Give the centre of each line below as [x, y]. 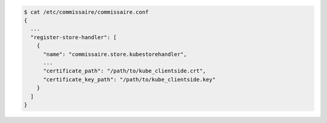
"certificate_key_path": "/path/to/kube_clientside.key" [130, 79]
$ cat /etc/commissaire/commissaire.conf [86, 12]
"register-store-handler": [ [74, 37]
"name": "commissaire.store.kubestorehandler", [115, 54]
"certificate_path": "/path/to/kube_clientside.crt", [125, 71]
